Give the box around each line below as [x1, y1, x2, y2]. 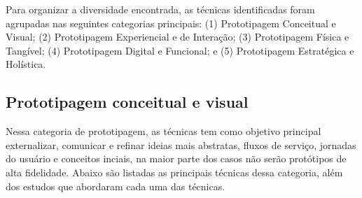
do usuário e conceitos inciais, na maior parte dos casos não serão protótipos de [6, 151, 347, 166]
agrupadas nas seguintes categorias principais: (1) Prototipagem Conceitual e [6, 15, 336, 30]
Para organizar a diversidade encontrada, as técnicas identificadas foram [6, 2, 315, 16]
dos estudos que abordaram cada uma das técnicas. [6, 178, 225, 193]
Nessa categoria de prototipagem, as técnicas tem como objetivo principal [6, 124, 321, 139]
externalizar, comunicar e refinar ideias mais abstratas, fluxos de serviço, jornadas [6, 137, 356, 152]
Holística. [6, 57, 46, 71]
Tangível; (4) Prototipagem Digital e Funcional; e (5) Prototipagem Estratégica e [6, 43, 354, 57]
